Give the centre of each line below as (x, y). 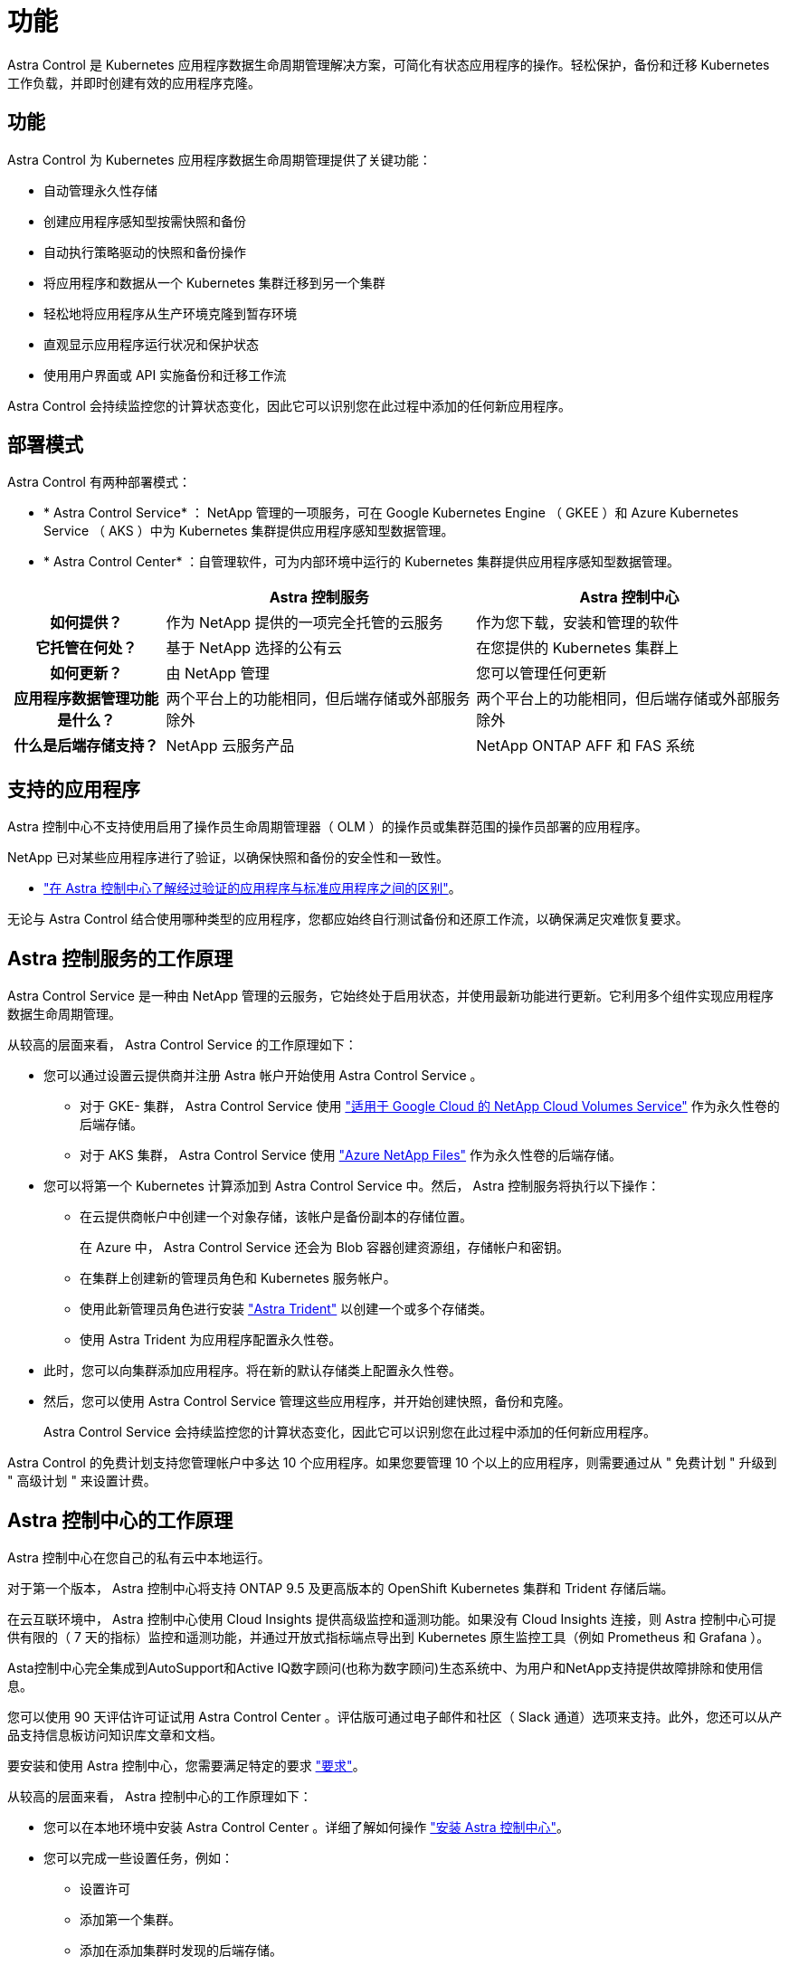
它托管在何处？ (86, 648)
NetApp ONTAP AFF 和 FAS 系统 (585, 746)
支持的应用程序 (74, 789)
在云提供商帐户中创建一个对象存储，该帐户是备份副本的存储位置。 (276, 1217)
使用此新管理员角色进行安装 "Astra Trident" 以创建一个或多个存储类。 (286, 1309)
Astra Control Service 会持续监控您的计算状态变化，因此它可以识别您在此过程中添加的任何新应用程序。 (350, 1432)
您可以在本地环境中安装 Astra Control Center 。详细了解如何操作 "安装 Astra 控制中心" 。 (306, 1827)
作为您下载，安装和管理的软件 (578, 623)
